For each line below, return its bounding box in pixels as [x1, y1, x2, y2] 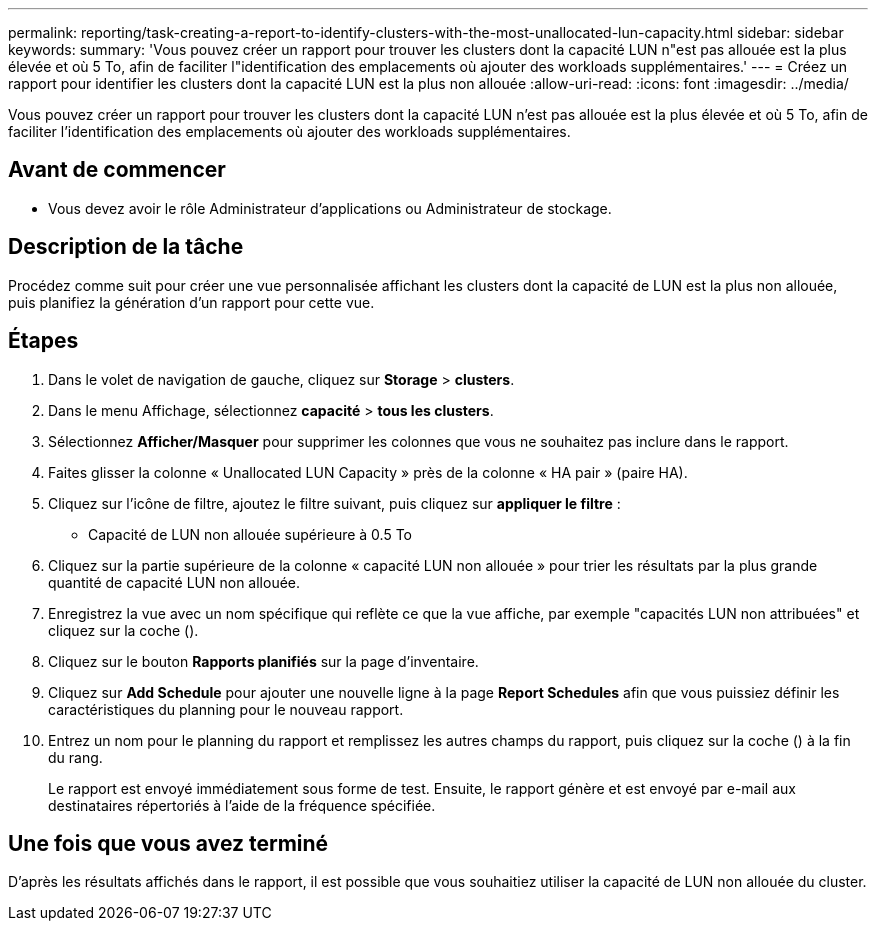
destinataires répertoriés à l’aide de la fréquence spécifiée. [48, 796, 436, 814]
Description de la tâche [8, 234, 244, 260]
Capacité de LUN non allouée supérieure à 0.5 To [88, 525, 413, 543]
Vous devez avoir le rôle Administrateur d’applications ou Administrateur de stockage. [48, 199, 612, 217]
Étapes [8, 328, 79, 354]
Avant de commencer [8, 157, 226, 183]
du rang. [48, 748, 103, 766]
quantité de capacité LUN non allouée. [48, 573, 301, 591]
